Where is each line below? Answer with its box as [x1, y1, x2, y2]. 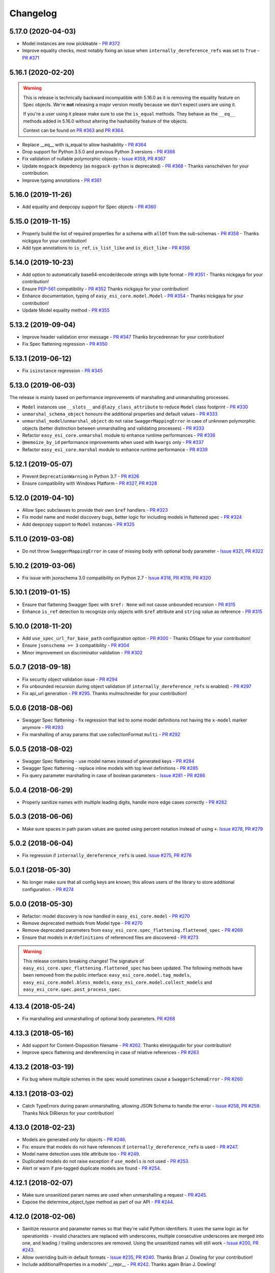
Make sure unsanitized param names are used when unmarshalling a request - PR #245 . [22, 1192, 207, 1198]
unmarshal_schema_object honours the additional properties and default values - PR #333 [22, 410, 218, 417]
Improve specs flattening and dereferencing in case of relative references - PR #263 [22, 1049, 199, 1056]
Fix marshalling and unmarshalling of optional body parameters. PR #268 [22, 1016, 175, 1022]
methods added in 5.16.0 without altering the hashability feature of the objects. [23, 118, 188, 124]
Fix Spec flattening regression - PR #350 [22, 341, 108, 347]
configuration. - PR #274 [22, 886, 74, 892]
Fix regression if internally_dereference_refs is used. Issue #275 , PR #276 [22, 852, 192, 859]
